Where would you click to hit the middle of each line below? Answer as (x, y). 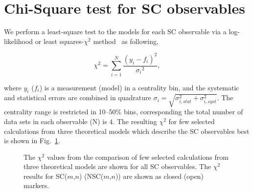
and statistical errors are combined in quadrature (78, 97)
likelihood (19, 41)
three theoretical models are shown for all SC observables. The (117, 166)
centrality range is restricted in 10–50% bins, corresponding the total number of (124, 112)
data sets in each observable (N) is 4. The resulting (80, 121)
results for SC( (46, 176)
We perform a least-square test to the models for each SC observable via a (115, 32)
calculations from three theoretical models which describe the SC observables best (127, 131)
